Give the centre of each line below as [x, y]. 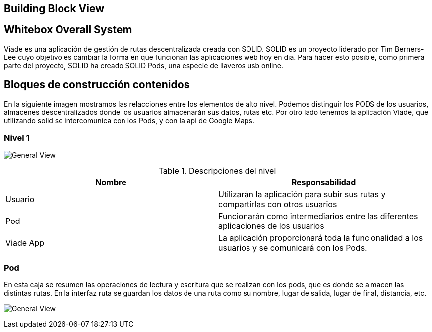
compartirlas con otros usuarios [278, 204]
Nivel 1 [17, 138]
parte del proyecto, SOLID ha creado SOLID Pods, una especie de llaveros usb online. [144, 65]
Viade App [25, 243]
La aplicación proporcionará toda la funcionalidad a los [321, 238]
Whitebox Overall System [68, 30]
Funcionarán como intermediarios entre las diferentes [318, 216]
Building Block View [54, 9]
